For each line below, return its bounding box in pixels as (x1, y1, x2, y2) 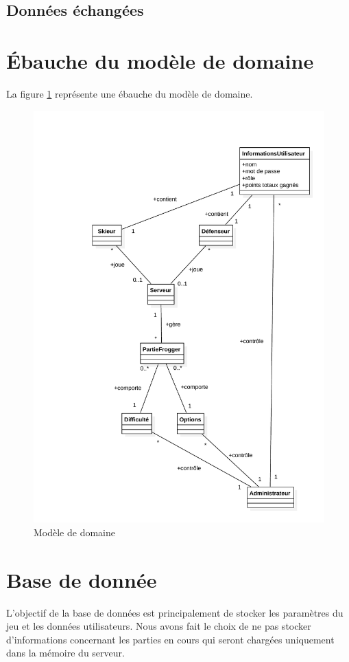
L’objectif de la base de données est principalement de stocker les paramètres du (6, 605, 344, 619)
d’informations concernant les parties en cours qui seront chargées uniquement (6, 632, 335, 646)
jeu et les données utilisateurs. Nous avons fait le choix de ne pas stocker (6, 619, 311, 633)
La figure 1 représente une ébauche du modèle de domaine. (6, 86, 253, 100)
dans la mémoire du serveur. (6, 646, 125, 660)
